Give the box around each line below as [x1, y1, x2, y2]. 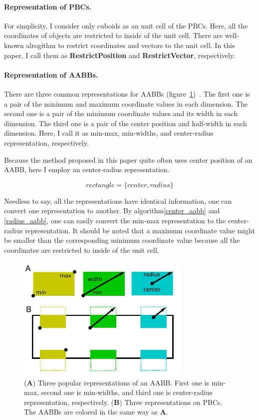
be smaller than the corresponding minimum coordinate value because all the [4, 235, 240, 245]
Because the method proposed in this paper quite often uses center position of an [4, 154, 253, 165]
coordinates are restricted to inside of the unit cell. [4, 244, 159, 255]
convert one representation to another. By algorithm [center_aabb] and [4, 205, 220, 216]
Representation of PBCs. [4, 1, 92, 12]
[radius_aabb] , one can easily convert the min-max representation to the [4, 215, 226, 225]
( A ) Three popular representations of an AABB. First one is [24, 377, 210, 387]
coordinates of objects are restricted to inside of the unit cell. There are [4, 30, 223, 41]
